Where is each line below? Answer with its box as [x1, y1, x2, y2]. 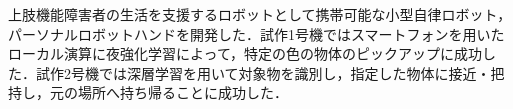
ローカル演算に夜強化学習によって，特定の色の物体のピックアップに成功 [8, 43, 482, 64]
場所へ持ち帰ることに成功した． [77, 82, 288, 103]
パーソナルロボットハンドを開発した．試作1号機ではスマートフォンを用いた [8, 23, 505, 44]
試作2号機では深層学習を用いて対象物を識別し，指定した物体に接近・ [35, 62, 491, 83]
